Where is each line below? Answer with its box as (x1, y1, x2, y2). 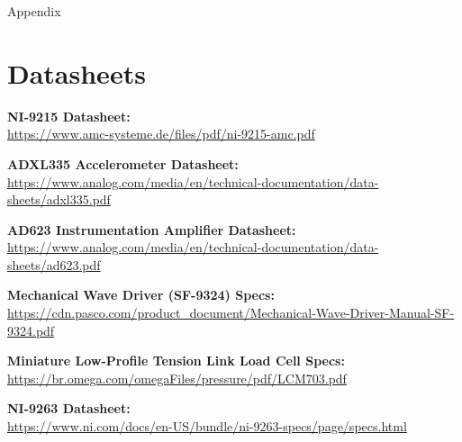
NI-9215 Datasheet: (7, 106, 131, 125)
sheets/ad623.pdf (7, 255, 101, 274)
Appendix (7, 2, 61, 20)
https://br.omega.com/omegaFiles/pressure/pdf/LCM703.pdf (7, 368, 347, 387)
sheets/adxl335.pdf (7, 190, 111, 209)
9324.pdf (7, 320, 55, 339)
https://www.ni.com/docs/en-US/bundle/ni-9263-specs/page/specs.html (7, 417, 407, 436)
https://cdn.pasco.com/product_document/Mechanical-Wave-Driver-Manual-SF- (7, 303, 455, 322)
